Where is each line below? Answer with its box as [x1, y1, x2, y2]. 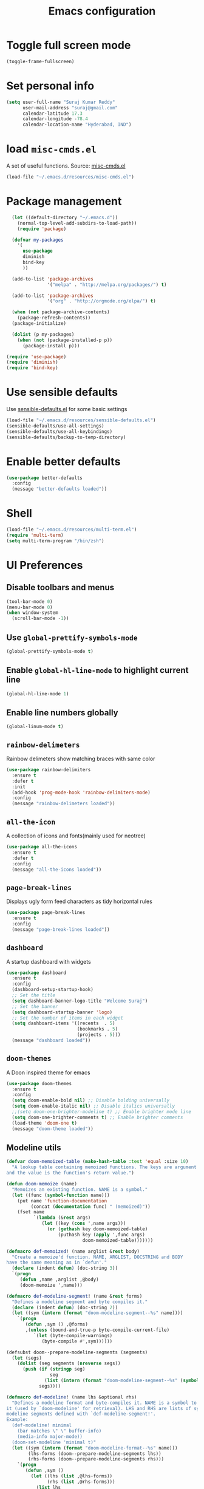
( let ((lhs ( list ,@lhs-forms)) [30, 1473, 113, 1479]
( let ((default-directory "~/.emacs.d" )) [12, 214, 118, 220]
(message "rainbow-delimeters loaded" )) [12, 800, 115, 807]
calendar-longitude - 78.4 [22, 116, 88, 122]
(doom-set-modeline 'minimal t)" [12, 1439, 97, 1445]
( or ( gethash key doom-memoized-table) [47, 1226, 148, 1232]
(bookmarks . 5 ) [76, 1026, 118, 1032]
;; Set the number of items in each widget [12, 1015, 123, 1021]
